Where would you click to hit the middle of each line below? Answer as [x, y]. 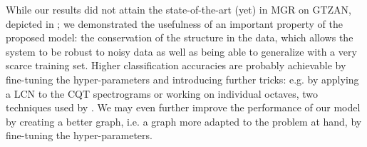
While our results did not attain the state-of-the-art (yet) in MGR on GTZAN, [179, 9]
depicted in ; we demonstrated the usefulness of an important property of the [174, 23]
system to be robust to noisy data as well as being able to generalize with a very [181, 51]
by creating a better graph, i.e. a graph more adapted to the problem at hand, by [184, 121]
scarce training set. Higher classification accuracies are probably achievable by [176, 65]
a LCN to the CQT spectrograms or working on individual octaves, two [162, 93]
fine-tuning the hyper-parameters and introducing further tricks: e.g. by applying [182, 79]
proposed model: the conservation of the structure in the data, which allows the [180, 37]
